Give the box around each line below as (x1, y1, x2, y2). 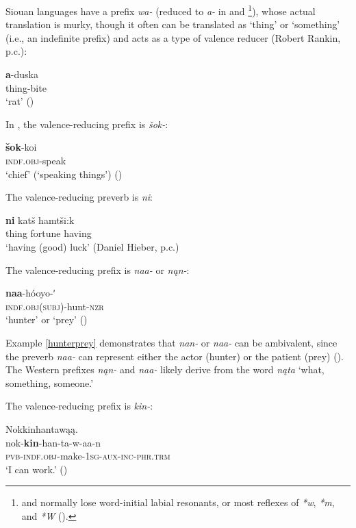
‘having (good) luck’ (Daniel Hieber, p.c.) (5, 239, 179, 253)
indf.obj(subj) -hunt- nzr (5, 299, 104, 313)
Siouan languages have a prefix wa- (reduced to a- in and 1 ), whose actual (5, 2, 316, 18)
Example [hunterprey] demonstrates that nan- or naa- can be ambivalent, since (5, 335, 338, 349)
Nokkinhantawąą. (5, 421, 78, 436)
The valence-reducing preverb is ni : (5, 190, 153, 204)
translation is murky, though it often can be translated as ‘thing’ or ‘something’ (5, 17, 340, 32)
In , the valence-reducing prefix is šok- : (5, 116, 168, 131)
